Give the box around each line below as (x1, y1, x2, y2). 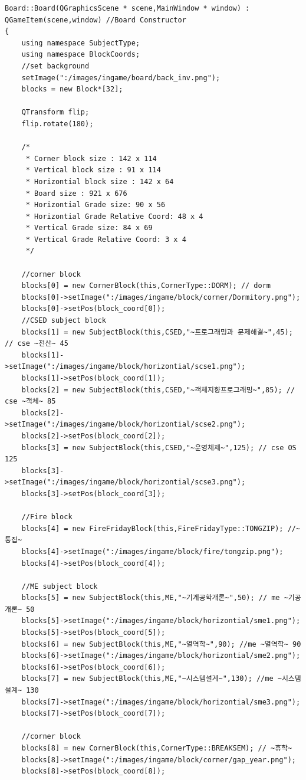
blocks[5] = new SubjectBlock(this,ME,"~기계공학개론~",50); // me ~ (21, 594, 288, 602)
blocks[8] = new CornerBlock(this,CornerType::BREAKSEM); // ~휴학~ (21, 744, 292, 752)
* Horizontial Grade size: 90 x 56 (25, 201, 166, 209)
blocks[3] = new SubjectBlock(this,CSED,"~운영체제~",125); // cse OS (21, 443, 297, 452)
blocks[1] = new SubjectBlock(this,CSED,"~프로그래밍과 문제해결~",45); (21, 327, 293, 336)
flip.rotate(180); (21, 119, 94, 128)
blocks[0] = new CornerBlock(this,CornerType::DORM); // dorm (21, 281, 271, 290)
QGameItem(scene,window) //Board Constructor (5, 15, 186, 24)
